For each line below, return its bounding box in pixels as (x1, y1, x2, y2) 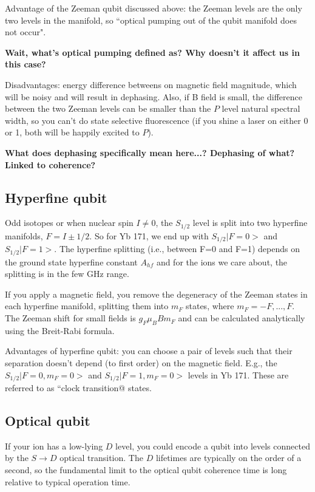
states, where (185, 299, 234, 312)
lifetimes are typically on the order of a (155, 451, 302, 464)
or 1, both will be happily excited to (5, 126, 140, 138)
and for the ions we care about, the (156, 255, 288, 268)
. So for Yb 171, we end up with (89, 229, 209, 242)
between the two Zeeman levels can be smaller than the (5, 102, 211, 115)
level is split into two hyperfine (192, 216, 308, 229)
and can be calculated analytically (178, 312, 305, 324)
